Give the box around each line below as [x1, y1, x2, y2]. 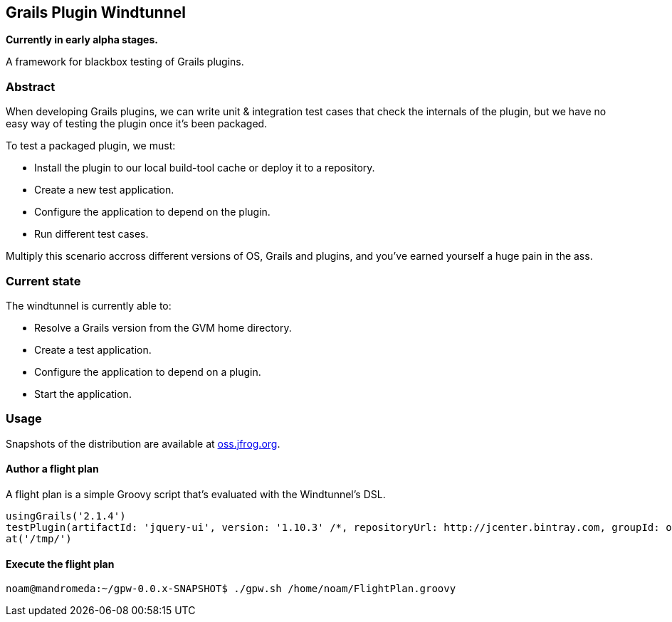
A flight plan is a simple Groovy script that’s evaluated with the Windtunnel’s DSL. [6, 487, 386, 500]
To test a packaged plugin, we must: [6, 139, 176, 152]
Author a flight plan [6, 463, 99, 475]
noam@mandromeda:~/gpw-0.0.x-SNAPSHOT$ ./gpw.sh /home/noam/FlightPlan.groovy [6, 583, 456, 595]
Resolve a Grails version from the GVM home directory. [34, 321, 292, 334]
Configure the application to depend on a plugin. [34, 365, 261, 378]
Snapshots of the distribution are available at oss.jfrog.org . [6, 437, 280, 450]
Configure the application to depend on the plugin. [34, 206, 271, 218]
